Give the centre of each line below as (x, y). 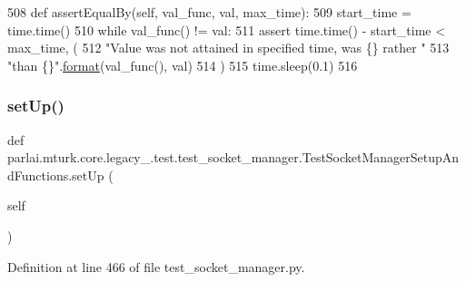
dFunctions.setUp (56, 175)
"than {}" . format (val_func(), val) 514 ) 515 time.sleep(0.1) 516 (183, 65)
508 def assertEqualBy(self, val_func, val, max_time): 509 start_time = (209, 12)
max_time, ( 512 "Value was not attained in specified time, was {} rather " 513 (228, 48)
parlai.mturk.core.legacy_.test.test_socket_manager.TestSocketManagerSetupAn (233, 157)
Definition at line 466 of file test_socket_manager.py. (156, 266)
